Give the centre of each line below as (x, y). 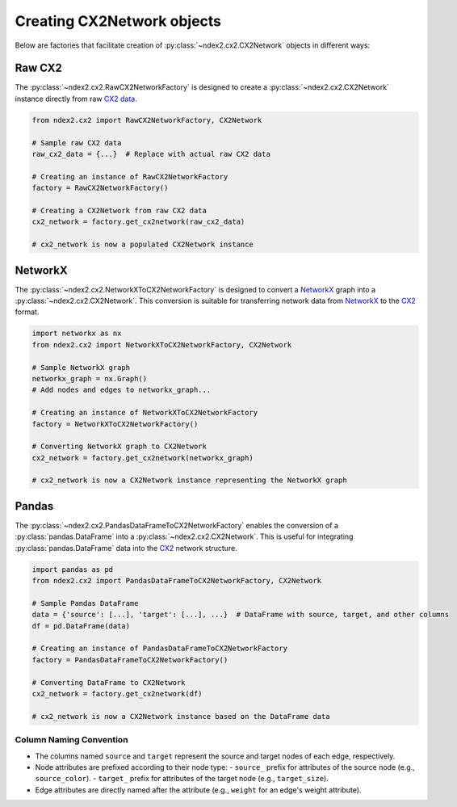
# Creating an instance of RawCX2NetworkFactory (130, 177)
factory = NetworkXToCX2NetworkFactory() (115, 424)
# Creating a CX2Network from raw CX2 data (119, 210)
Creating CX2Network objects (118, 21)
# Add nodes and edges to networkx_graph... (122, 390)
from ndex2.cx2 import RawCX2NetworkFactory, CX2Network (147, 120)
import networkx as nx (77, 334)
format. (27, 312)
